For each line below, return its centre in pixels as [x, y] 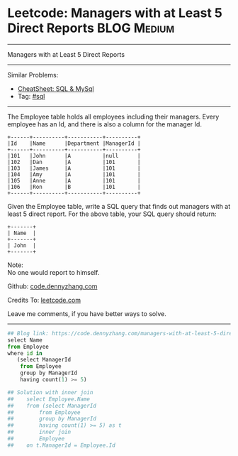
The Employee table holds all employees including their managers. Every [113, 116]
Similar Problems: [33, 75]
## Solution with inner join [50, 392]
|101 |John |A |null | [74, 156]
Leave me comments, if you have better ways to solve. [87, 313]
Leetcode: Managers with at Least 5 [115, 13]
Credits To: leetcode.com [44, 300]
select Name [25, 340]
